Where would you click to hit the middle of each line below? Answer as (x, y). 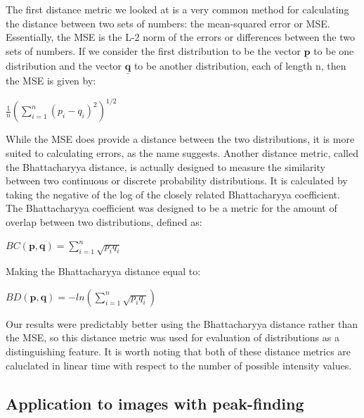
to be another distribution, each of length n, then (240, 65)
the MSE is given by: (51, 81)
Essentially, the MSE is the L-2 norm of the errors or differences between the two (180, 37)
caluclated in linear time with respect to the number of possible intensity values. (179, 365)
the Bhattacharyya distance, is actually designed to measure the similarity (165, 166)
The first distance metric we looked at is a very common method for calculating (177, 9)
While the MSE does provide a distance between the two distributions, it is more (180, 139)
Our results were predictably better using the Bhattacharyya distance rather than (182, 323)
